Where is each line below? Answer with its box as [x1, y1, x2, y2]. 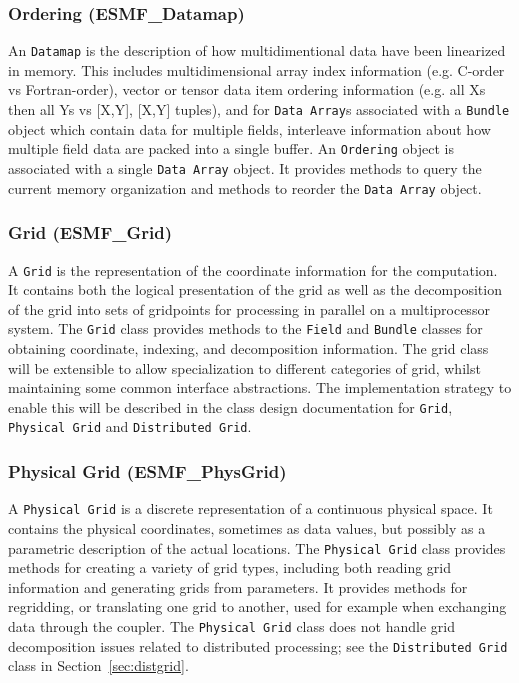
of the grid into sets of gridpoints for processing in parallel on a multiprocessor [8, 298, 490, 319]
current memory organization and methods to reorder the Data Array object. [8, 177, 482, 198]
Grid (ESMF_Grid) [8, 220, 173, 245]
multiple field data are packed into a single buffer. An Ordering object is [8, 138, 455, 159]
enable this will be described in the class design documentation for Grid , [8, 396, 453, 417]
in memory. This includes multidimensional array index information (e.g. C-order [8, 59, 505, 80]
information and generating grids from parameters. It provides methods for [8, 576, 468, 597]
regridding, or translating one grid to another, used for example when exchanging [8, 596, 507, 617]
